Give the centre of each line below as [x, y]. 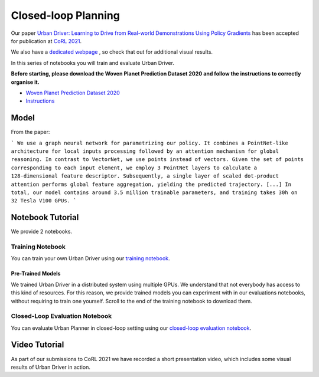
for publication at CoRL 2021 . [46, 41]
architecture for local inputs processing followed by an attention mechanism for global [145, 151]
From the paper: [30, 132]
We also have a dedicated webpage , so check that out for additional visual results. [112, 52]
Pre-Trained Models [36, 274]
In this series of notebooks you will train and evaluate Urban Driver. [92, 63]
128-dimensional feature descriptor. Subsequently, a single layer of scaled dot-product [145, 176]
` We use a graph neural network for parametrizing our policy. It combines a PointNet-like [150, 143]
